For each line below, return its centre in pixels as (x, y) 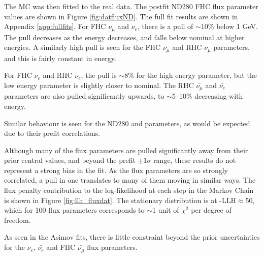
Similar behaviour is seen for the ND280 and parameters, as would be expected (127, 123)
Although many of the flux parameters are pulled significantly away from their (126, 150)
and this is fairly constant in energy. (60, 58)
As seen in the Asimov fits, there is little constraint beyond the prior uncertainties (132, 237)
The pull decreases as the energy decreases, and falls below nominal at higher (124, 37)
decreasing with (219, 96)
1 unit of (166, 210)
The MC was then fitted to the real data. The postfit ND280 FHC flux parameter (131, 6)
